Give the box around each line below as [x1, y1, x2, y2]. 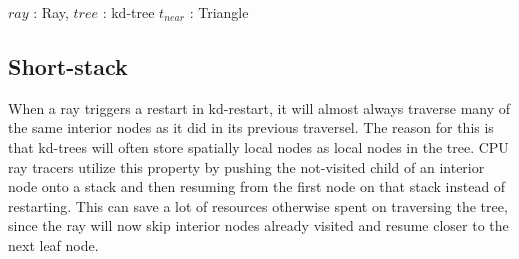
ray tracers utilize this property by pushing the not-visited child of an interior [8, 156, 485, 177]
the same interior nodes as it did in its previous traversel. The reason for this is [8, 117, 494, 138]
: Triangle [189, 2, 249, 22]
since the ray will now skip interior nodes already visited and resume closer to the [8, 215, 509, 236]
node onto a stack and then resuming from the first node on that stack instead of [8, 176, 506, 197]
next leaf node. [8, 234, 99, 255]
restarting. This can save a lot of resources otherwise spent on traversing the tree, [8, 195, 508, 216]
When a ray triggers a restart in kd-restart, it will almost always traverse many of [8, 97, 511, 118]
